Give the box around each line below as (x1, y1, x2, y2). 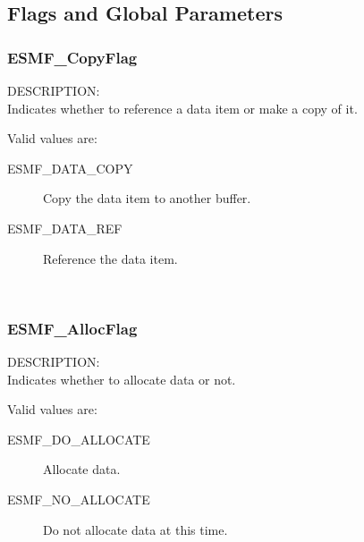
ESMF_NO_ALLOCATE (7, 489, 150, 508)
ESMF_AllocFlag (7, 317, 138, 339)
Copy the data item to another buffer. (43, 189, 251, 207)
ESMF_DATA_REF (7, 218, 123, 237)
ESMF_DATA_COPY (7, 158, 133, 177)
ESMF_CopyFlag (7, 46, 138, 68)
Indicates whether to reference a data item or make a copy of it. (7, 98, 358, 117)
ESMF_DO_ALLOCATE (7, 429, 150, 448)
